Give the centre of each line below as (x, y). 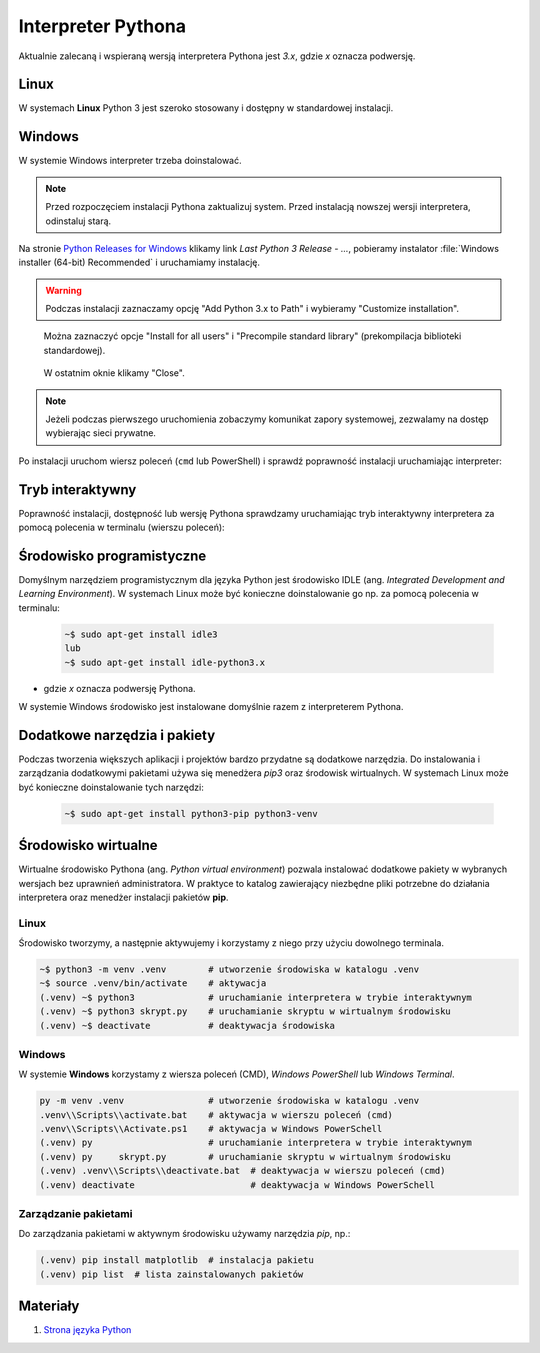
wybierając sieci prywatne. (101, 433)
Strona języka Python (87, 1330)
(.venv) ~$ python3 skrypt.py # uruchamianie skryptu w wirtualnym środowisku (245, 1011)
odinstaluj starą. (78, 221)
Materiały (49, 1306)
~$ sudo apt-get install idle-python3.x (164, 662)
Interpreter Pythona (102, 26)
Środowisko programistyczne (112, 555)
